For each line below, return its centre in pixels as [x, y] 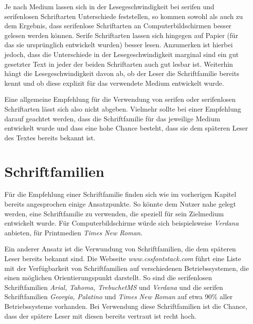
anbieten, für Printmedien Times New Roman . [73, 232]
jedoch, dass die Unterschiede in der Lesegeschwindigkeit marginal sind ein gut [122, 54]
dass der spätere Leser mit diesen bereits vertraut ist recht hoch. [100, 315]
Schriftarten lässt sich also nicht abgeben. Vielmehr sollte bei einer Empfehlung [123, 108]
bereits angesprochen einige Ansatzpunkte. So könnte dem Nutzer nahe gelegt [120, 204]
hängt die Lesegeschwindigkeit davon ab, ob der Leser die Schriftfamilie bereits [122, 73]
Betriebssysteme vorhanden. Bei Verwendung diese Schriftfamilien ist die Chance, [126, 306]
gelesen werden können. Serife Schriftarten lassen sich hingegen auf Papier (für [121, 35]
